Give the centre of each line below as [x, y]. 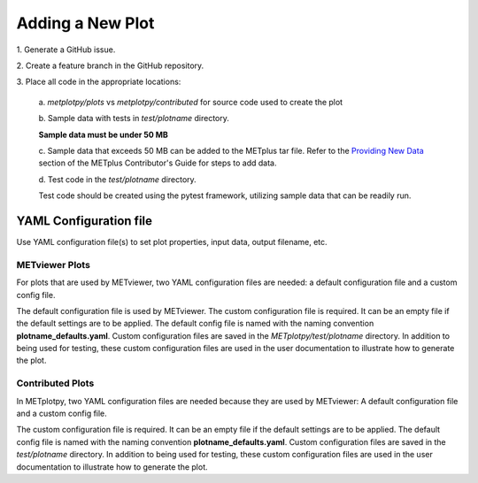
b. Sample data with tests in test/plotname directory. [134, 119]
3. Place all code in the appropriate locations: [99, 82]
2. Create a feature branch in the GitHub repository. [110, 65]
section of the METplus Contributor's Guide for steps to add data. [158, 163]
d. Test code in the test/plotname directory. [117, 179]
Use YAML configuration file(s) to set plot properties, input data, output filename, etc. [172, 241]
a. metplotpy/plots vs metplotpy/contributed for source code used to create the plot [191, 102]
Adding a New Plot [85, 23]
